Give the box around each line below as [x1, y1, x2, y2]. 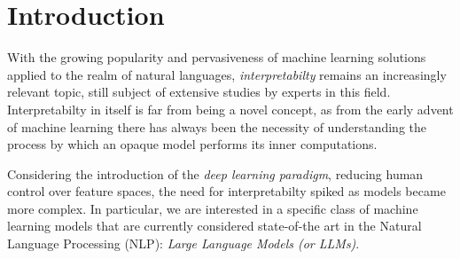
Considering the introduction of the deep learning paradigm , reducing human [7, 164, 424, 183]
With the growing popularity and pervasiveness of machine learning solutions [7, 48, 426, 67]
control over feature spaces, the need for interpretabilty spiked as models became [7, 182, 446, 200]
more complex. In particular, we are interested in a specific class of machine [7, 199, 418, 217]
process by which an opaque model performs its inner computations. [7, 135, 378, 153]
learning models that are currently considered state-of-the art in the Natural [7, 216, 422, 235]
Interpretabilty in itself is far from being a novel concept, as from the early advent [7, 99, 454, 118]
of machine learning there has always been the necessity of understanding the [7, 117, 426, 136]
